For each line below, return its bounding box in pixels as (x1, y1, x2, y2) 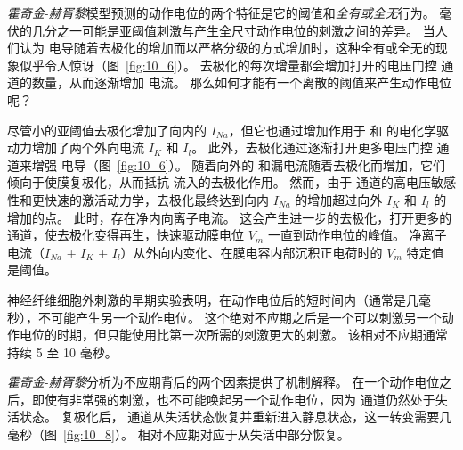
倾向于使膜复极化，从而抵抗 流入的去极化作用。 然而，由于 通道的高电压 (7, 173, 431, 192)
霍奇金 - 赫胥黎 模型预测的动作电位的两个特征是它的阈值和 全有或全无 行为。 (7, 4, 435, 21)
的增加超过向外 (295, 190, 383, 209)
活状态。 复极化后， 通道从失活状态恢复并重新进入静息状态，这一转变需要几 (7, 407, 452, 426)
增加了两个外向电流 (31, 138, 144, 157)
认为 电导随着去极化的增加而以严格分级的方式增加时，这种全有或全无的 (19, 38, 435, 57)
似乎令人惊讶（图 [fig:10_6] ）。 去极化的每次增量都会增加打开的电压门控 (19, 55, 437, 74)
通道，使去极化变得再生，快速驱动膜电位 (7, 225, 244, 244)
